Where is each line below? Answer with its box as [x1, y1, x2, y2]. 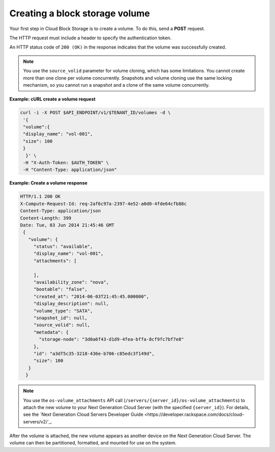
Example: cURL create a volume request [9, 96, 96, 102]
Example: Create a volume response [9, 180, 88, 186]
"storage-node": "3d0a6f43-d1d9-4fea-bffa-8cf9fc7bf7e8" [39, 337, 184, 342]
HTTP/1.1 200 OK [20, 194, 61, 199]
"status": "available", [33, 244, 93, 249]
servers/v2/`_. [23, 418, 52, 424]
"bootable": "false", [33, 286, 88, 292]
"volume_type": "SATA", [33, 308, 93, 314]
